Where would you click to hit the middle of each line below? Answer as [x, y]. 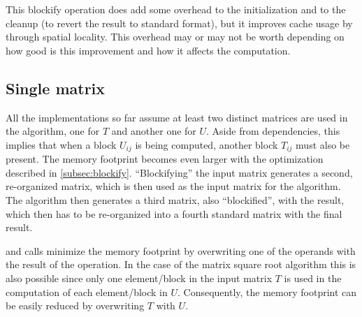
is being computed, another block [207, 144]
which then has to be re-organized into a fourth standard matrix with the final [174, 213]
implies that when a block [61, 144]
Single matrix [56, 88]
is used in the [313, 278]
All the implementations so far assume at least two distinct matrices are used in [177, 117]
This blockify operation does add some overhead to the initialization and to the [176, 9]
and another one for [154, 131]
